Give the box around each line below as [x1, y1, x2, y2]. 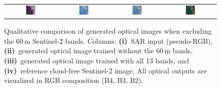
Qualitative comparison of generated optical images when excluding [4, 26, 212, 36]
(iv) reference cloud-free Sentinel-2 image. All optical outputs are [4, 65, 207, 75]
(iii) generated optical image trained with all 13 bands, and [4, 55, 189, 66]
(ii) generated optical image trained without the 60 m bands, [4, 45, 193, 56]
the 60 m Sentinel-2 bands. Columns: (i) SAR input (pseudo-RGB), [4, 35, 213, 46]
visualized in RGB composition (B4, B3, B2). [4, 75, 143, 85]
